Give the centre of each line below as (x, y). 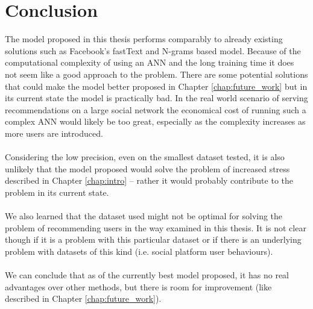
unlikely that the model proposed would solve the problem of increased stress (147, 168)
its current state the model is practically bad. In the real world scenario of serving (156, 98)
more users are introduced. (54, 133)
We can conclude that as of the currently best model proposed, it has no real (147, 275)
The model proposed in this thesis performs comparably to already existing (144, 39)
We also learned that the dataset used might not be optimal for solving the (144, 216)
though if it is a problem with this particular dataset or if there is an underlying (153, 239)
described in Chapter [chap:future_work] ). (83, 298)
